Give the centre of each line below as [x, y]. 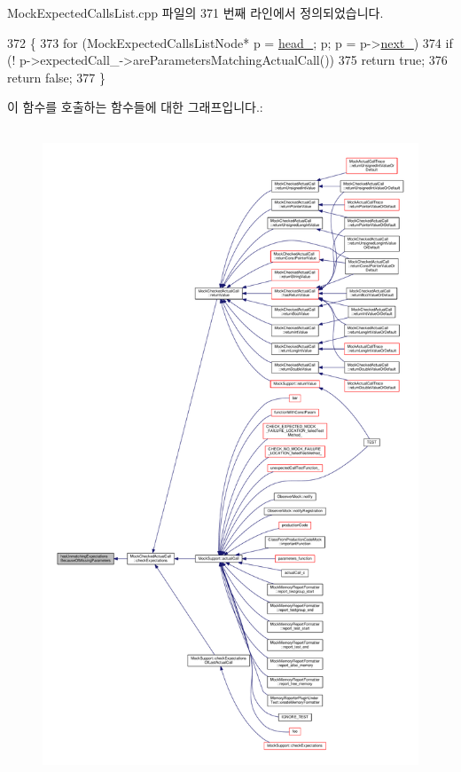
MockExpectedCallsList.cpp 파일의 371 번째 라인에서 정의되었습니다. [195, 12]
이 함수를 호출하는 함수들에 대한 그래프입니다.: [135, 107]
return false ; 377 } [57, 77]
